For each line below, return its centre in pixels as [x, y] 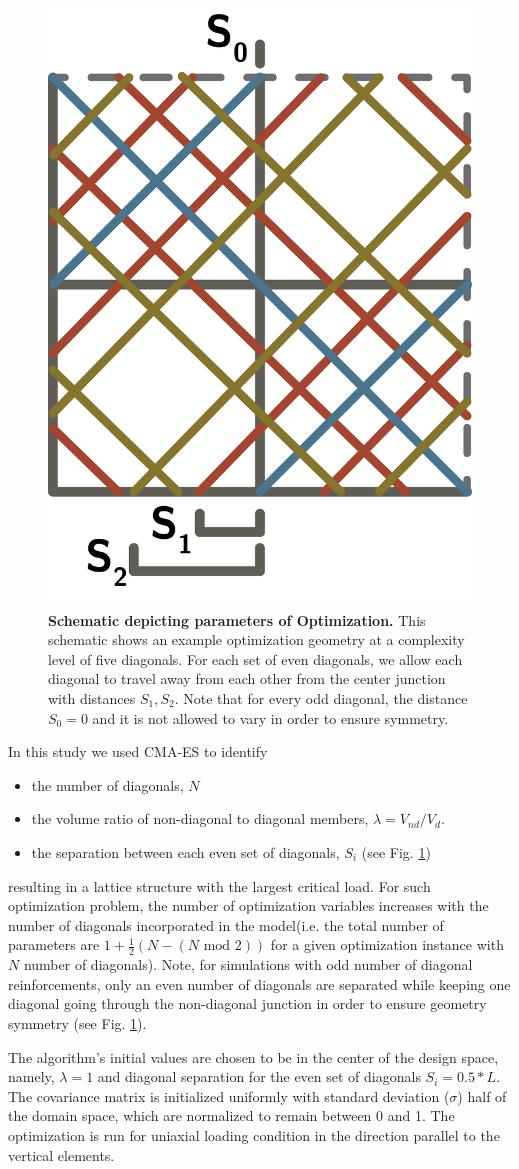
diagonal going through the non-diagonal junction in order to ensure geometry [247, 1003]
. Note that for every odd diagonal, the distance [321, 698]
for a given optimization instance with [387, 944]
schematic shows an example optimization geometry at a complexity [256, 639]
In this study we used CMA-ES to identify [138, 751]
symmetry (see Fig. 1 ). [77, 1022]
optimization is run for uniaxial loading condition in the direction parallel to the [254, 1134]
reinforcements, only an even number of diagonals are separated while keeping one [259, 983]
